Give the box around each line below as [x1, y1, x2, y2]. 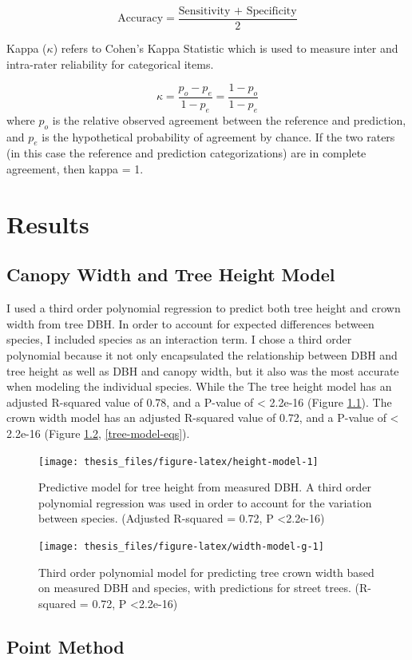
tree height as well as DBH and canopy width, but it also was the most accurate [6, 362, 399, 379]
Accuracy [117, 13, 164, 25]
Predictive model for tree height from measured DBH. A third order [38, 479, 372, 495]
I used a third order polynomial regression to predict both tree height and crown [6, 300, 401, 316]
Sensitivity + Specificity [178, 6, 297, 17]
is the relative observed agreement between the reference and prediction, [52, 111, 406, 128]
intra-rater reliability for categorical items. [6, 55, 214, 72]
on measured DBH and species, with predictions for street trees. [38, 579, 351, 596]
